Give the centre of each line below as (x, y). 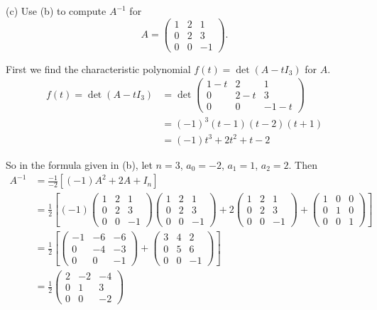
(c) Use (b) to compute (56, 11)
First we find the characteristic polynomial (98, 68)
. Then (303, 164)
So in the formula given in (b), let (79, 164)
